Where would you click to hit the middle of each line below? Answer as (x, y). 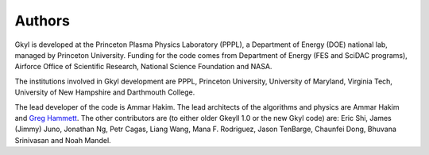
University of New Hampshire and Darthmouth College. (105, 92)
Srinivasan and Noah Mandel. (63, 140)
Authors (43, 21)
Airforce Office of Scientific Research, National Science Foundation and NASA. (143, 67)
